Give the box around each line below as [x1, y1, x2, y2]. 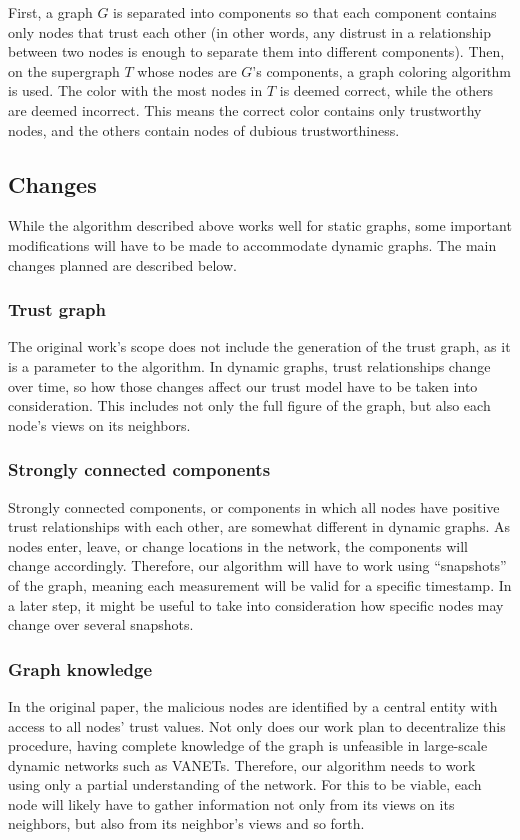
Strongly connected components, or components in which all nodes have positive [8, 496, 500, 517]
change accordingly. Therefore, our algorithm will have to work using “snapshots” [8, 555, 507, 576]
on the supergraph [8, 60, 120, 81]
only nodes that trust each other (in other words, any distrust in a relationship [8, 21, 491, 42]
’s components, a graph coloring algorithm [252, 60, 511, 81]
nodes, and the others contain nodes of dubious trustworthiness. [8, 119, 400, 140]
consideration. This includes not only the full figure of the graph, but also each [8, 395, 491, 416]
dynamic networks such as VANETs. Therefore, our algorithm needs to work [8, 754, 476, 775]
